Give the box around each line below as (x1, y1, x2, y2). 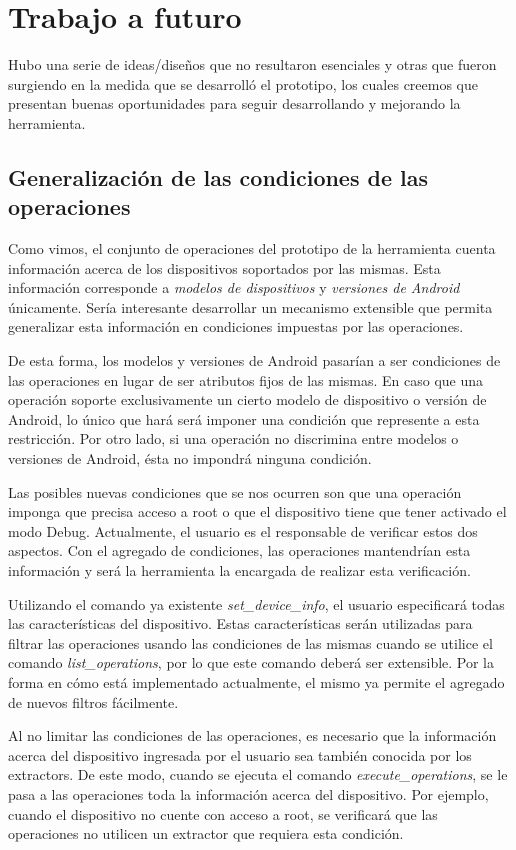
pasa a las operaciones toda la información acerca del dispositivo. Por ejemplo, (8, 783, 489, 804)
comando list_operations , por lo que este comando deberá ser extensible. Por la (8, 652, 495, 673)
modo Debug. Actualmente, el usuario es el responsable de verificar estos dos (8, 520, 478, 541)
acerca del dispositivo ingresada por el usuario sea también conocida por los (8, 744, 472, 765)
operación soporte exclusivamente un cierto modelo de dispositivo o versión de (8, 389, 487, 410)
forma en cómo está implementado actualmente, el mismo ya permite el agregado (8, 671, 505, 692)
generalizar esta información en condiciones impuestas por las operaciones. (8, 316, 464, 337)
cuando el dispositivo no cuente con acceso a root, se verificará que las (8, 803, 438, 824)
